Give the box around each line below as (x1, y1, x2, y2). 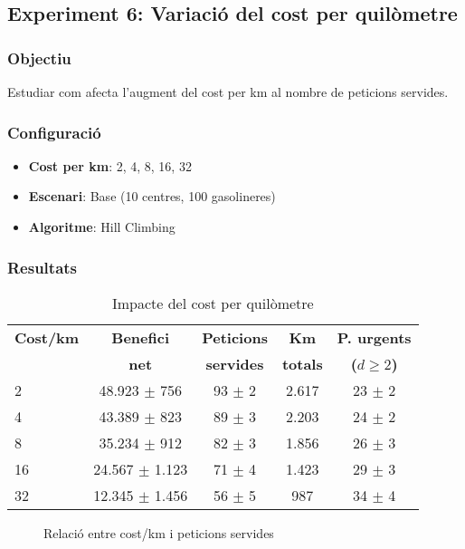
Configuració (7, 120, 101, 143)
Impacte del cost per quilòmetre (111, 292, 314, 313)
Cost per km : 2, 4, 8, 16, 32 (28, 156, 192, 175)
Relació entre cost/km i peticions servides (43, 523, 274, 542)
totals (281, 352, 323, 374)
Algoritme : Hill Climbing (28, 217, 176, 236)
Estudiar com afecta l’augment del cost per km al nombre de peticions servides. (7, 82, 449, 101)
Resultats (7, 255, 78, 278)
